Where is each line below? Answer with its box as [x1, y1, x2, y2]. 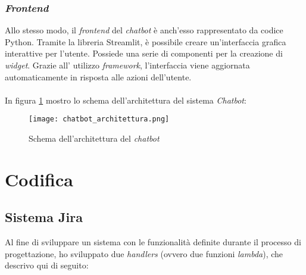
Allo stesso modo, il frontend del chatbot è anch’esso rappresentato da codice [5, 24, 283, 36]
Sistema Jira [5, 208, 83, 226]
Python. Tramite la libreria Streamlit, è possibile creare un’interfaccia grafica [5, 35, 286, 48]
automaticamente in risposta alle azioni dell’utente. [5, 70, 192, 83]
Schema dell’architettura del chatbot [29, 132, 160, 145]
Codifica [5, 167, 73, 191]
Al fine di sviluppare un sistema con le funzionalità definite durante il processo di [5, 236, 301, 248]
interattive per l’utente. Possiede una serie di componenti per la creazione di [5, 47, 283, 60]
